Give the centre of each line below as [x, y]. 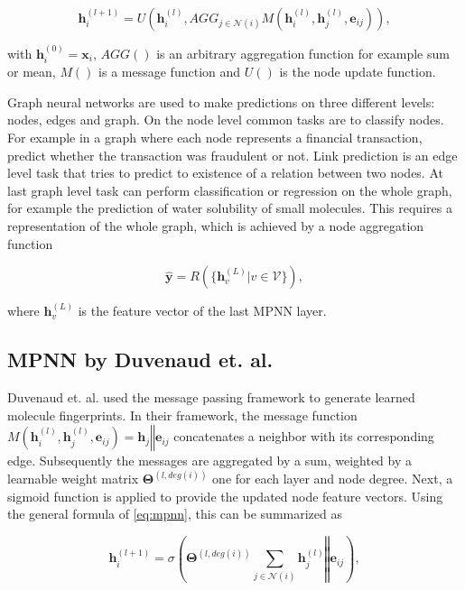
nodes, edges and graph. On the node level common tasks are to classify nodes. [226, 120]
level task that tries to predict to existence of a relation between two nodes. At [225, 173]
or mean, [32, 72]
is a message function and [170, 72]
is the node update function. [358, 72]
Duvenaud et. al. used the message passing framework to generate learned [211, 396]
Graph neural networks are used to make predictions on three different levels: [221, 101]
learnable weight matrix [73, 479]
